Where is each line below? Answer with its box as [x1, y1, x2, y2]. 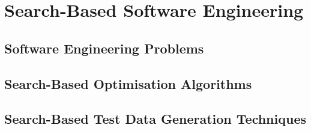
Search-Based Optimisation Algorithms [4, 74, 252, 93]
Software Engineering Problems [4, 38, 204, 57]
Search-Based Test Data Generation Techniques [4, 109, 306, 128]
